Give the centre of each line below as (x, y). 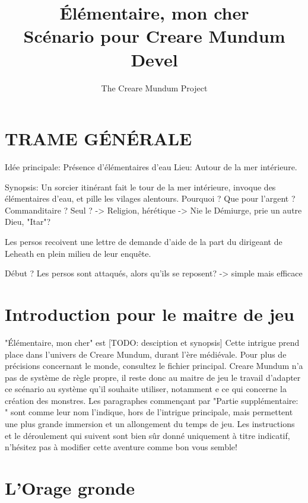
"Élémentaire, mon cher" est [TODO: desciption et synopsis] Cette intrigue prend (152, 342)
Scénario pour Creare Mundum (154, 36)
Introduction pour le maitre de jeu (150, 313)
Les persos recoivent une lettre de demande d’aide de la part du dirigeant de (144, 241)
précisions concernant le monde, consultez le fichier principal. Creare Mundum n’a (154, 366)
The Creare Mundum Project (154, 87)
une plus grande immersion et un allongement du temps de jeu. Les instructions (150, 424)
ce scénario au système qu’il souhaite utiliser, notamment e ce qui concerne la (146, 389)
